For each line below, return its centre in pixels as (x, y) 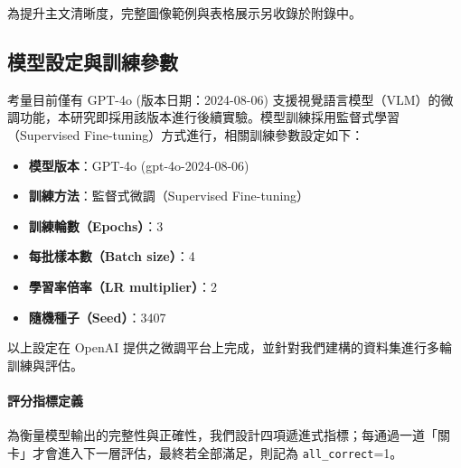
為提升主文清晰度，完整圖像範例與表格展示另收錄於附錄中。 (184, 13)
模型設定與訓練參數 (93, 61)
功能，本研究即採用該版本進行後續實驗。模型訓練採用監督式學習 (209, 117)
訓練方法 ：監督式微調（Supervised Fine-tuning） (169, 196)
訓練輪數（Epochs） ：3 (96, 225)
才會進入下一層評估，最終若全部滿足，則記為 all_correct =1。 (217, 452)
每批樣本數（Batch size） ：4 (112, 256)
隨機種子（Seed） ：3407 (97, 317)
